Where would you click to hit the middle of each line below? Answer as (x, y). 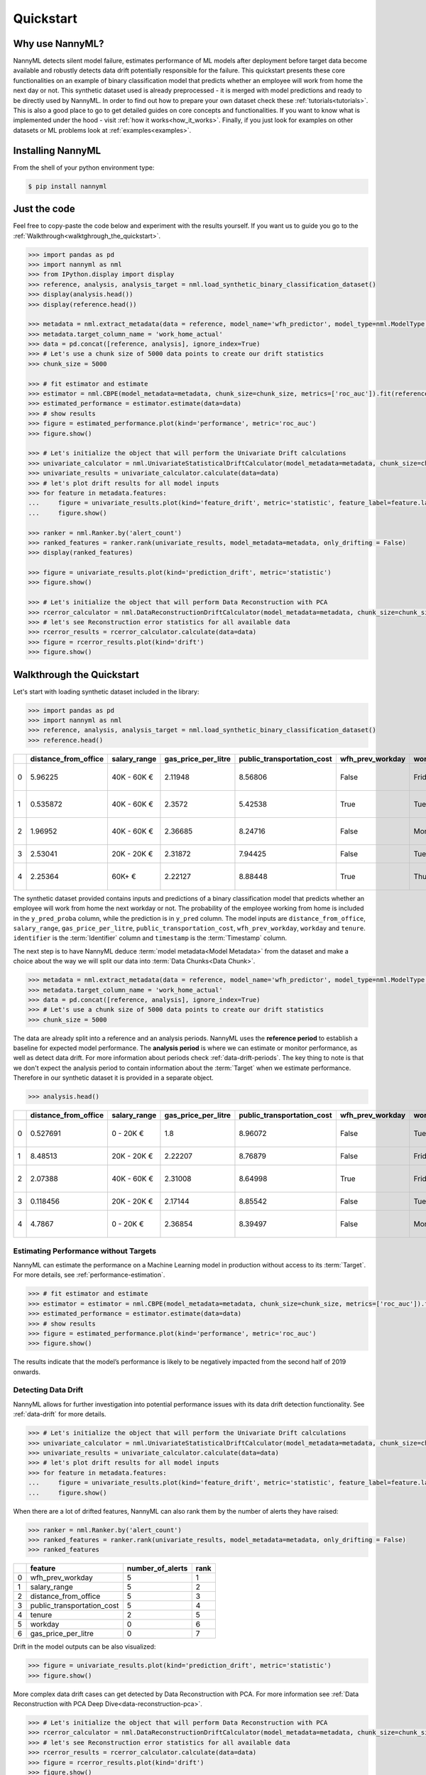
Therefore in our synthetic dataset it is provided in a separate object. (114, 1078)
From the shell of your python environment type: (84, 168)
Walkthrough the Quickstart (76, 674)
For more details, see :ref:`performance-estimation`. (89, 1275)
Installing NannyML (57, 150)
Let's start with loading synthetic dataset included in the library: (106, 692)
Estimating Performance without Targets (85, 1251)
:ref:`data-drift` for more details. (60, 1414)
